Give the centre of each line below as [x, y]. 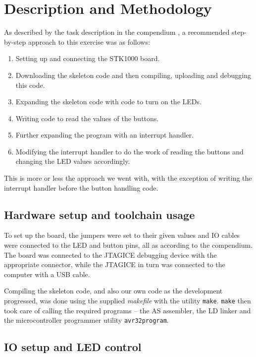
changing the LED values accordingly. [73, 161]
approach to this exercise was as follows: [89, 41]
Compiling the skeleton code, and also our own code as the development [113, 291]
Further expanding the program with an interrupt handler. [104, 135]
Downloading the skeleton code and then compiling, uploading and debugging [133, 75]
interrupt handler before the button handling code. [81, 187]
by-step [15, 41]
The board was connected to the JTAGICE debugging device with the [110, 254]
